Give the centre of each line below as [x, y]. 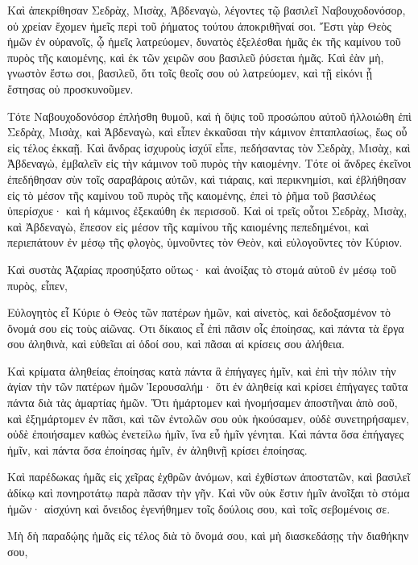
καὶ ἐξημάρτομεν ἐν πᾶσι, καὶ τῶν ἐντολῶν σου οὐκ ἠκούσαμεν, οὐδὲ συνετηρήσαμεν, [208, 418]
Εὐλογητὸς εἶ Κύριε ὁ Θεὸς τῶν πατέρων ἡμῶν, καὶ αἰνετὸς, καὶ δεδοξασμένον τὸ [199, 312]
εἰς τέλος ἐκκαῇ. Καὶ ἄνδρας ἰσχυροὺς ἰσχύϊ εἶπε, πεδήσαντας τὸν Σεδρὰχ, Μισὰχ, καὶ [209, 147]
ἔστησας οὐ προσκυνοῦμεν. [70, 88]
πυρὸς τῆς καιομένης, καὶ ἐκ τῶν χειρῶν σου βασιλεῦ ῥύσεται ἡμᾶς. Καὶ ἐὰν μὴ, [196, 57]
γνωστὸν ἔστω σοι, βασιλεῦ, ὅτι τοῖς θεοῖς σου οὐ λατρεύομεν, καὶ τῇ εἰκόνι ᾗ [190, 73]
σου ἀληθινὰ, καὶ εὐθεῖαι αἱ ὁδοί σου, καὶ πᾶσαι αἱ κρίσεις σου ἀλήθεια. [176, 344]
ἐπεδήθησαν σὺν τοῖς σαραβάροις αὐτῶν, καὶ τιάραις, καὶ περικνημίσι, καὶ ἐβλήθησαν [207, 179]
